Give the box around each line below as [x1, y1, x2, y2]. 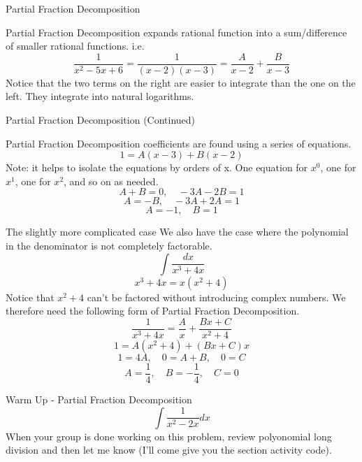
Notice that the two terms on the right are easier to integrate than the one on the [6, 75, 356, 89]
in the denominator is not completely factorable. [6, 238, 212, 252]
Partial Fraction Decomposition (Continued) [6, 113, 196, 127]
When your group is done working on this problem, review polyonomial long [6, 428, 332, 443]
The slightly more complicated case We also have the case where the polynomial [6, 224, 349, 239]
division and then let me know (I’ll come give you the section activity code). [6, 442, 332, 457]
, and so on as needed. [64, 173, 159, 188]
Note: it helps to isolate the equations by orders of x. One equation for [6, 160, 308, 175]
